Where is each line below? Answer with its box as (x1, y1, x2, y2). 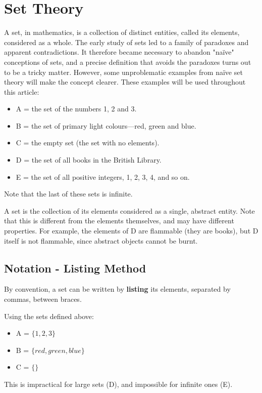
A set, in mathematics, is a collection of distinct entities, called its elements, (4, 27, 240, 37)
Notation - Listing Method (4, 260, 146, 276)
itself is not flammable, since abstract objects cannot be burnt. (4, 235, 198, 246)
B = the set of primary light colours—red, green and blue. (16, 120, 196, 131)
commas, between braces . (4, 294, 82, 304)
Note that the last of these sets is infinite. (4, 188, 133, 199)
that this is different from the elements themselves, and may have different (4, 215, 234, 226)
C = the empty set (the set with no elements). (16, 137, 160, 148)
